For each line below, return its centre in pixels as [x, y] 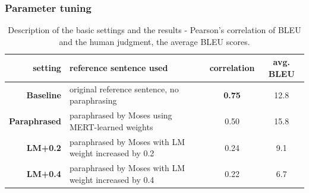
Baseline [44, 94]
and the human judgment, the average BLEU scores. [154, 41]
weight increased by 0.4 [112, 179]
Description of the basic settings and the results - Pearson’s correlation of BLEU [154, 30]
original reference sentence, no [124, 89]
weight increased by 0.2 [112, 153]
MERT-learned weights [111, 126]
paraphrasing [93, 100]
